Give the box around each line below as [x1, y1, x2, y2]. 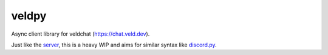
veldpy [11, 9, 47, 22]
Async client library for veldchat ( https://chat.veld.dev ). [11, 30, 150, 37]
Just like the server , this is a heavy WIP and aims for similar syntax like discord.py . [11, 41, 217, 48]
